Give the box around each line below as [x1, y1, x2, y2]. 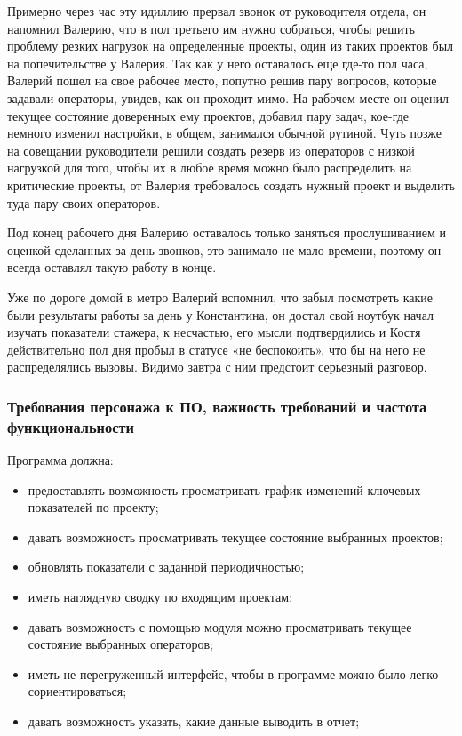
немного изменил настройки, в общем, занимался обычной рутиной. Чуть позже [7, 124, 442, 142]
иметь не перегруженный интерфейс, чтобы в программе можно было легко [28, 664, 439, 683]
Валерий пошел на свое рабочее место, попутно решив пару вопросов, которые [7, 71, 437, 90]
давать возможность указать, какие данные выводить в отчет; [28, 711, 360, 730]
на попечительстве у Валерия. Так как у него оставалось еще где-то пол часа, [7, 53, 428, 72]
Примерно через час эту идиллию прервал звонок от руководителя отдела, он [7, 2, 426, 20]
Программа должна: [7, 451, 114, 469]
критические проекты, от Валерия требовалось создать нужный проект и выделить [7, 175, 455, 194]
